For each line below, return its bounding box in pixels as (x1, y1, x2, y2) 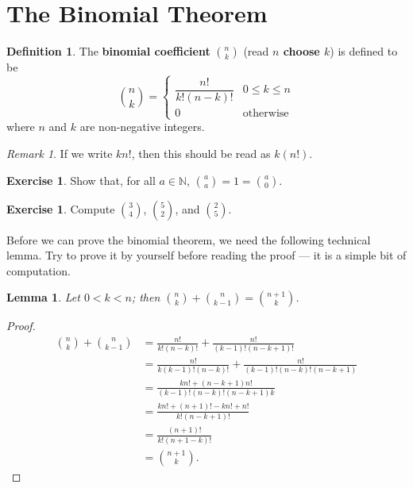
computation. (6, 262, 71, 279)
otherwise (242, 108, 289, 120)
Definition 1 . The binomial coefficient (6, 43, 210, 60)
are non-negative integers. (79, 118, 205, 135)
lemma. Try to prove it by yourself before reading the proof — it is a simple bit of (6, 247, 407, 263)
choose (283, 43, 320, 60)
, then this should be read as (131, 144, 271, 161)
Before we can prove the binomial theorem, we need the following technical (6, 231, 371, 248)
